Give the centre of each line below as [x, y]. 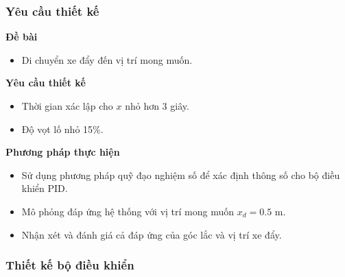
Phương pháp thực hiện [63, 152]
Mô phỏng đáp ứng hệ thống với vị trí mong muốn [128, 211]
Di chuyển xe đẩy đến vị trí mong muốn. [107, 59]
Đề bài [22, 37]
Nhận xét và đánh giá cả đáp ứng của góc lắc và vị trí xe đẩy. [152, 234]
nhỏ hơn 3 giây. [157, 106]
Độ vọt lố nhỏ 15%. [62, 129]
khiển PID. [45, 188]
